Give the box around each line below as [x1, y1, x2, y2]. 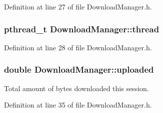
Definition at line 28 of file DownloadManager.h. [4, 42, 152, 52]
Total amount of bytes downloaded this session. [4, 83, 149, 93]
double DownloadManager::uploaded [4, 63, 154, 76]
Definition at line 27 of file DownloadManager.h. [4, 1, 152, 11]
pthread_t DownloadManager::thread [4, 22, 159, 35]
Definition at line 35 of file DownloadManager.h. [4, 100, 152, 110]
